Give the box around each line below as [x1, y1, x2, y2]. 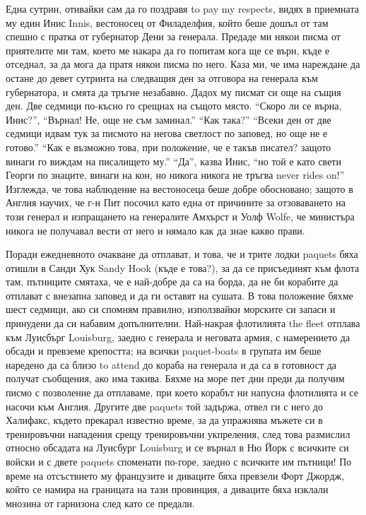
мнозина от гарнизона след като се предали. [6, 495, 195, 510]
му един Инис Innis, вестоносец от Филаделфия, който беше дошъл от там [6, 15, 329, 30]
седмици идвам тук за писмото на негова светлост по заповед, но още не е [6, 126, 328, 141]
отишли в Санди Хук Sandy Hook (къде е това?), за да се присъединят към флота [6, 260, 360, 275]
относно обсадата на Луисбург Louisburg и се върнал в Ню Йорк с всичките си [6, 440, 349, 455]
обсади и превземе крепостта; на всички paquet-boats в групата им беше [6, 343, 321, 358]
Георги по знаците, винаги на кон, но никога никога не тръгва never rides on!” [6, 167, 345, 182]
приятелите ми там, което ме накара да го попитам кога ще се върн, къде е [6, 42, 330, 57]
